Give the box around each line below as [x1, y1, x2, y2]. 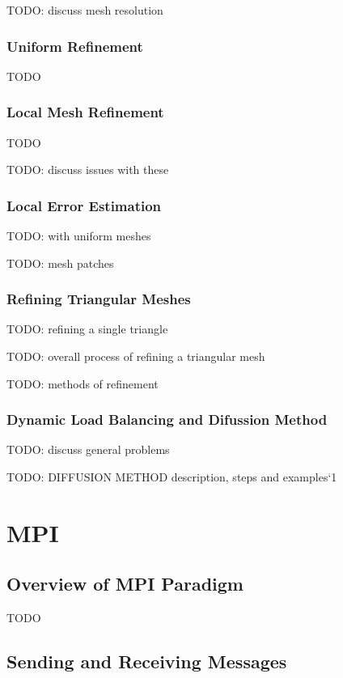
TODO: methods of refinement [6, 375, 159, 392]
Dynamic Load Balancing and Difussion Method [6, 409, 328, 430]
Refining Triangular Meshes [6, 289, 191, 309]
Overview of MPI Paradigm [6, 571, 243, 596]
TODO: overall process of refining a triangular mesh [6, 348, 265, 365]
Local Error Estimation [6, 195, 162, 215]
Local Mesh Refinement [6, 102, 164, 122]
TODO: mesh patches [6, 254, 114, 271]
